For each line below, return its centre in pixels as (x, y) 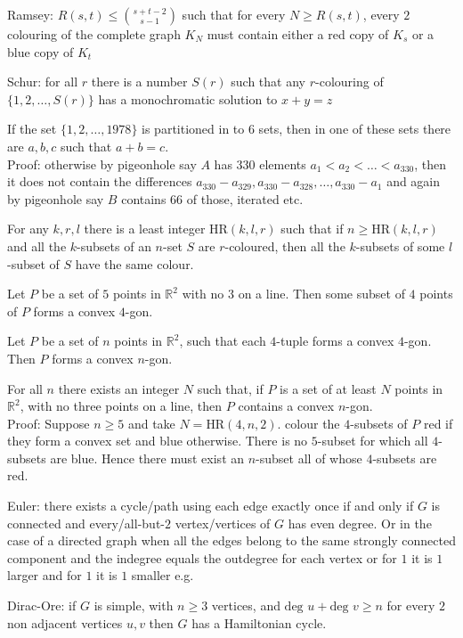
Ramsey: (30, 14)
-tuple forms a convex (335, 341)
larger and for (45, 575)
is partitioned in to (193, 129)
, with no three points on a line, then (121, 406)
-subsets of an (114, 245)
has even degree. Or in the (360, 523)
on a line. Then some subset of (321, 294)
